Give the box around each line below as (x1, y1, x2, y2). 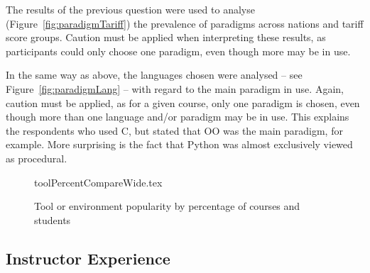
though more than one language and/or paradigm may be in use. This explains (6, 109, 349, 124)
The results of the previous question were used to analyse (6, 2, 255, 16)
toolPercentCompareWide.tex (34, 174, 163, 189)
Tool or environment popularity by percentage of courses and (34, 199, 300, 213)
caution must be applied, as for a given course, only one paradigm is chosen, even (6, 95, 360, 110)
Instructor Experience (6, 247, 170, 269)
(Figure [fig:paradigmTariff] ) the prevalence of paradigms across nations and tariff (6, 16, 364, 30)
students (34, 212, 71, 227)
